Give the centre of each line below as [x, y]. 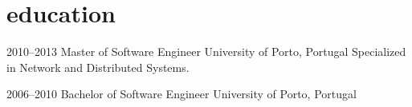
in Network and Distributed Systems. [98, 67]
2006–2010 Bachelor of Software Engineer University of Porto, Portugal [182, 94]
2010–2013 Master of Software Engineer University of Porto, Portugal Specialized [206, 52]
